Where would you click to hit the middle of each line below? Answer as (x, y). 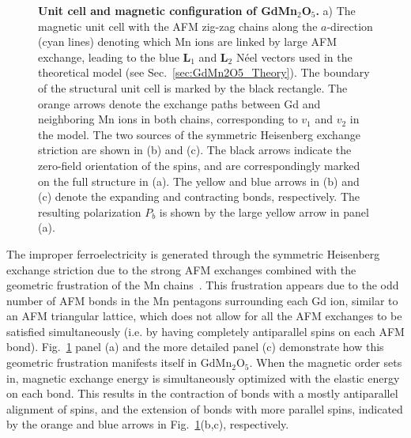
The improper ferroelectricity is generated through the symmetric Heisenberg (193, 253)
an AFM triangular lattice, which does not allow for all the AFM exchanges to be (204, 316)
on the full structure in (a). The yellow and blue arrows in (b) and (199, 181)
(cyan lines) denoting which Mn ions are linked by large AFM (188, 42)
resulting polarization (90, 211)
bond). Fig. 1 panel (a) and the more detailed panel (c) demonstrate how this (195, 347)
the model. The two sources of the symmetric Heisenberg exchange (199, 134)
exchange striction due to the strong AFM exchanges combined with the (181, 269)
